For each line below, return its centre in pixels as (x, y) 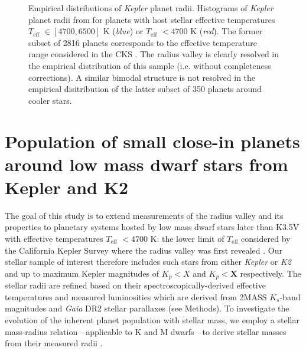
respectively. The (271, 273)
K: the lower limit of (187, 239)
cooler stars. (50, 100)
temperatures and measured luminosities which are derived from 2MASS (136, 296)
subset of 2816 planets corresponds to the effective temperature (143, 42)
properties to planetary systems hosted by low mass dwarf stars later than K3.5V (152, 227)
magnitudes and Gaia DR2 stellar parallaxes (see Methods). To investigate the (147, 308)
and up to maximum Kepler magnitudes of (82, 273)
